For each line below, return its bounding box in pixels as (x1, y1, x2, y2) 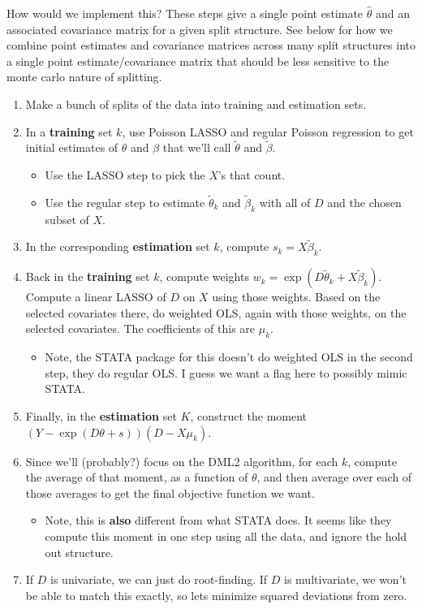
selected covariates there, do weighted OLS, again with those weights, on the (25, 304, 407, 321)
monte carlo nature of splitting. (6, 68, 162, 85)
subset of (45, 210, 89, 227)
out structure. (45, 543, 114, 560)
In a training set (25, 123, 113, 140)
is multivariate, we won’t (284, 571, 407, 588)
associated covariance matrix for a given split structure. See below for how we (6, 20, 393, 37)
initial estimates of (25, 139, 118, 156)
